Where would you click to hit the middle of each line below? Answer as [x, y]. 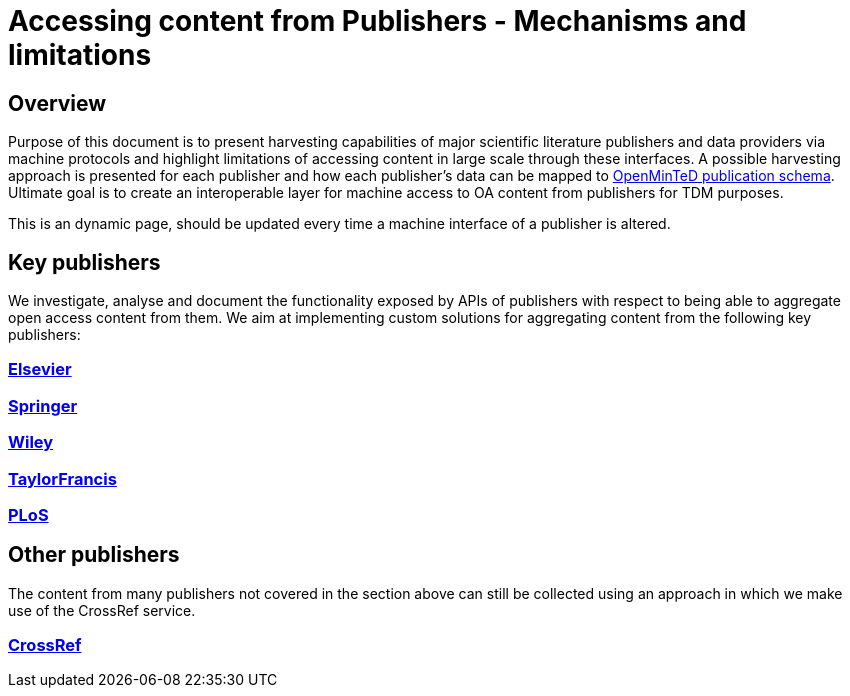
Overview [57, 103]
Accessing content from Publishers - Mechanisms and [377, 21]
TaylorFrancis [62, 478]
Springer [43, 405]
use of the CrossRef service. [102, 610]
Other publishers [94, 555]
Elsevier [40, 369]
